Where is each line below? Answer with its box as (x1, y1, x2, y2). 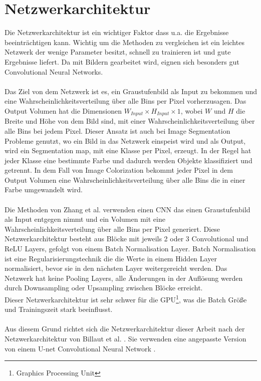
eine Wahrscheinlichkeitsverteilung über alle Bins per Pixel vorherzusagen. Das (5, 96, 246, 106)
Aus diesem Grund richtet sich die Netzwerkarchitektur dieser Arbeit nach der (5, 323, 245, 334)
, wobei (180, 105, 203, 116)
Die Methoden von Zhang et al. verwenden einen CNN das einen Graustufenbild (5, 204, 250, 214)
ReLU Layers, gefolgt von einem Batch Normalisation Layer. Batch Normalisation (5, 243, 256, 254)
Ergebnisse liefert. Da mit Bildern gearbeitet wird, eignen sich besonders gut (5, 56, 239, 67)
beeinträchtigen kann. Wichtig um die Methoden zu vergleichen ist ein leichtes (5, 37, 244, 47)
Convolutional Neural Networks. (5, 66, 103, 77)
